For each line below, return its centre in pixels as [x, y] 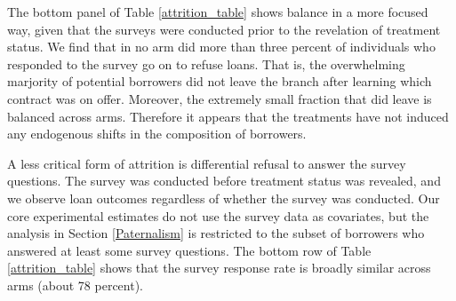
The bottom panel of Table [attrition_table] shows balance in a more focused [218, 12]
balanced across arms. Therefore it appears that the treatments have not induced [228, 116]
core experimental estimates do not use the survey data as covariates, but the [218, 215]
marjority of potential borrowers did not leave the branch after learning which [220, 81]
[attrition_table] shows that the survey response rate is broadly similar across [219, 268]
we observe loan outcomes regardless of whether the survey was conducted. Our [224, 198]
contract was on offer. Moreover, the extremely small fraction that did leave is [220, 98]
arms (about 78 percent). [75, 285]
